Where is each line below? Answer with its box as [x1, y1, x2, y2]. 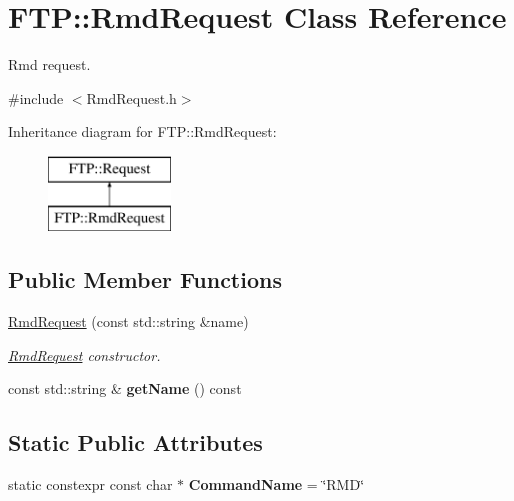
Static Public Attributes [8, 427, 263, 458]
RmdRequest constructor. [8, 344, 161, 365]
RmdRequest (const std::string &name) [8, 311, 249, 332]
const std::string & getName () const [8, 378, 242, 399]
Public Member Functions [8, 264, 282, 295]
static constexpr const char [8, 474, 173, 495]
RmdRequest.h [86, 87, 177, 108]
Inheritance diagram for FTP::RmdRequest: [8, 121, 277, 142]
